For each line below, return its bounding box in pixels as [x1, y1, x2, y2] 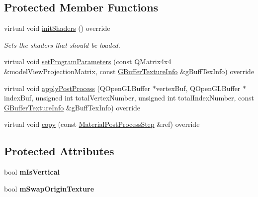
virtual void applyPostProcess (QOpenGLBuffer [4, 83, 151, 93]
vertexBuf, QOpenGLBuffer [156, 83, 241, 93]
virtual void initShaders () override [4, 23, 110, 33]
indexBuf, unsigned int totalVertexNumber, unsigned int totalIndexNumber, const [4, 93, 255, 103]
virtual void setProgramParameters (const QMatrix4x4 [4, 56, 172, 67]
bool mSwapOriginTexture [4, 183, 94, 194]
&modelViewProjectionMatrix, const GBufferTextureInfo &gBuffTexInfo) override [4, 66, 255, 76]
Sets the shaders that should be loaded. [4, 39, 120, 50]
